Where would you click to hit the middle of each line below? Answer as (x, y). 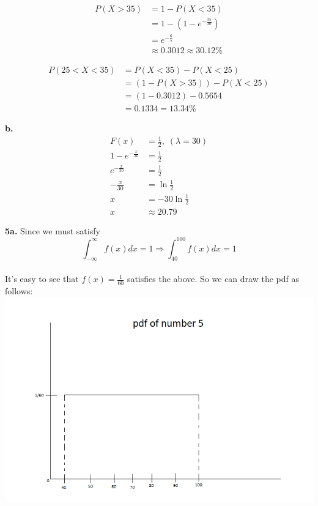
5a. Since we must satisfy (53, 230)
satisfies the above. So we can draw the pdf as (213, 279)
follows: (19, 290)
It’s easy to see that (42, 279)
